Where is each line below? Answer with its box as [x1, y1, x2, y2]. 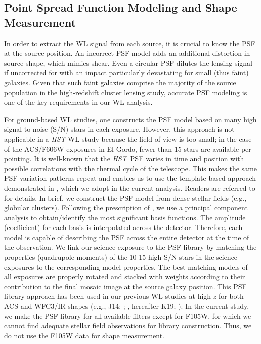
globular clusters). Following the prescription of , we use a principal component [4, 202, 248, 213]
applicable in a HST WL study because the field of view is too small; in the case [4, 133, 252, 144]
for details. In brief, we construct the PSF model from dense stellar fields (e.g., [4, 192, 247, 203]
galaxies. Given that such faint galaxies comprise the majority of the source [4, 77, 236, 87]
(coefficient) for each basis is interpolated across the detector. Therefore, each [4, 222, 243, 233]
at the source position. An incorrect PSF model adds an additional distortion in [4, 48, 250, 58]
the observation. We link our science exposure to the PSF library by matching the [4, 242, 257, 252]
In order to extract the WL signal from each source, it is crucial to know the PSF [4, 38, 255, 48]
